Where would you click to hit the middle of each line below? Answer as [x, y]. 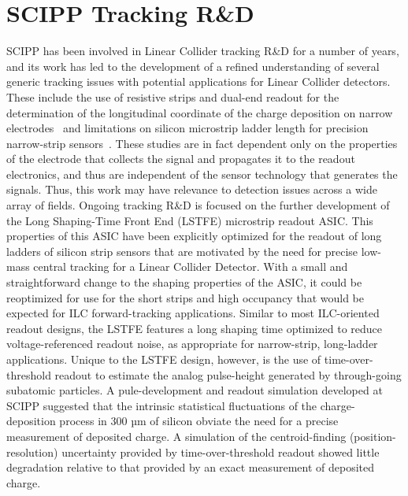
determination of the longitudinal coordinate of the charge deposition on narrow [200, 112]
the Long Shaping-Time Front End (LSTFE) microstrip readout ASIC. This [190, 220]
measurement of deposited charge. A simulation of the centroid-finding [176, 436]
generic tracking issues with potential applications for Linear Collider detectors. [198, 81]
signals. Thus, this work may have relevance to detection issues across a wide [192, 189]
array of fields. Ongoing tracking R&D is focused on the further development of [198, 205]
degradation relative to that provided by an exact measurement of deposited [190, 467]
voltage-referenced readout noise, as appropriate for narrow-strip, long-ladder [192, 344]
